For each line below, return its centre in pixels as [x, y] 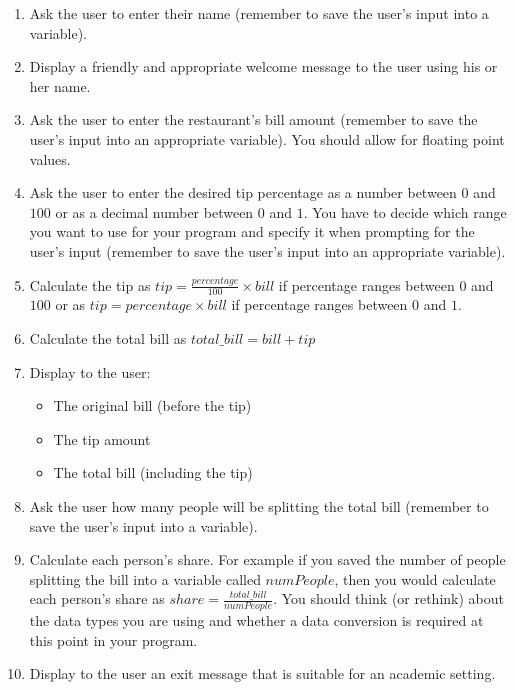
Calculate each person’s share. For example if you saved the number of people [267, 559]
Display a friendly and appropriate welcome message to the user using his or [263, 66]
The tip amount [102, 438]
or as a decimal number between [154, 211]
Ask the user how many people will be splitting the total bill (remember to [259, 505]
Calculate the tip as [90, 284]
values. [50, 158]
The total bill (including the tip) [153, 472]
